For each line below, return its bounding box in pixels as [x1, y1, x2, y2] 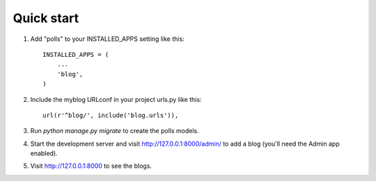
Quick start [13, 10, 79, 26]
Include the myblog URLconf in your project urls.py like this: [30, 95, 202, 103]
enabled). [30, 149, 58, 157]
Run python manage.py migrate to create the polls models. [30, 127, 199, 135]
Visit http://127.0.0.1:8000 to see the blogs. [30, 162, 152, 170]
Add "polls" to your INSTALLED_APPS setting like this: [30, 35, 185, 43]
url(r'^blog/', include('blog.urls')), [42, 111, 179, 119]
